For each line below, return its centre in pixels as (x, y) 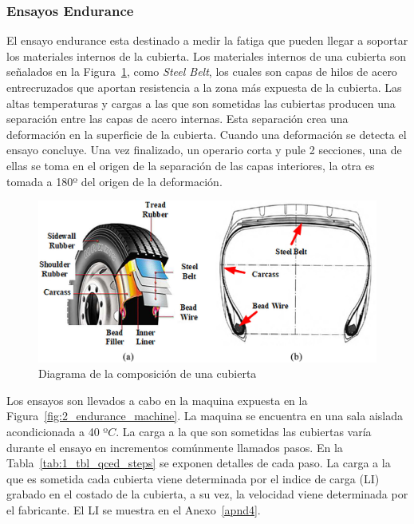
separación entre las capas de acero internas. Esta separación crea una (177, 119)
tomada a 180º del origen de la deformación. (114, 181)
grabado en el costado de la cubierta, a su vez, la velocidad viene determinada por (207, 494)
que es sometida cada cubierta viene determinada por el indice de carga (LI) (193, 478)
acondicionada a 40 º (57, 431)
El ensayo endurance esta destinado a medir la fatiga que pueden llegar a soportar (207, 40)
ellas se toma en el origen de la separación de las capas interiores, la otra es (191, 165)
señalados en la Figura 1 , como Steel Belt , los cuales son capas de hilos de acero (202, 71)
